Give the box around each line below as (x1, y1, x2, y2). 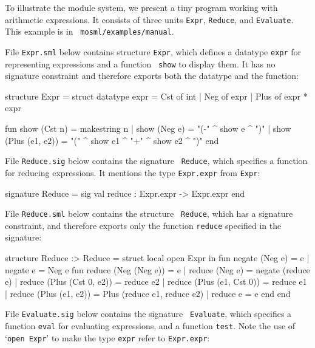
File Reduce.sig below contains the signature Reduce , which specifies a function (5, 154, 308, 167)
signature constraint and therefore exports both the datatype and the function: (5, 69, 299, 82)
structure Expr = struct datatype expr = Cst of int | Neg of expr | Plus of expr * (5, 89, 308, 102)
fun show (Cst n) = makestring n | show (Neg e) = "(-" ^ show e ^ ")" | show (5, 122, 291, 134)
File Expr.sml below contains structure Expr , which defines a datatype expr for (5, 45, 302, 58)
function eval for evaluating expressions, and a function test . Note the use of (5, 319, 296, 332)
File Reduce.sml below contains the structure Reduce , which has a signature (5, 207, 293, 220)
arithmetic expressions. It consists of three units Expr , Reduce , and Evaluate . (5, 13, 294, 26)
